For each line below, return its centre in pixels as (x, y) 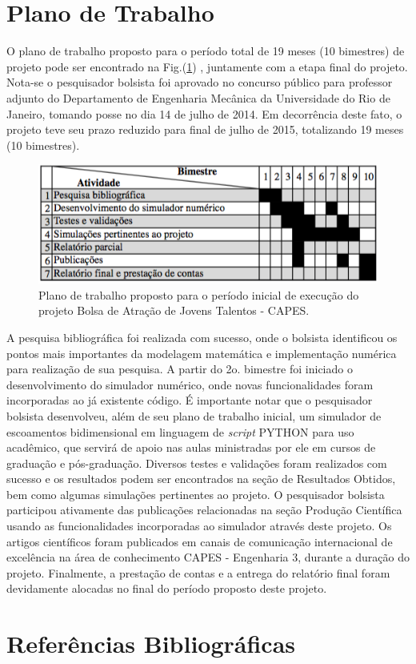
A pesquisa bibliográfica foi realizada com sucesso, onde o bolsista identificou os (202, 337)
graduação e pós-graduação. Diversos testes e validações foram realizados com (197, 463)
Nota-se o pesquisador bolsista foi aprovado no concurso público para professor (200, 82)
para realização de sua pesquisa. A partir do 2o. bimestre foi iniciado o (180, 369)
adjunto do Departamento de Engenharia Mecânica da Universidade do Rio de (198, 97)
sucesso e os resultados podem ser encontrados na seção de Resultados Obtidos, (201, 479)
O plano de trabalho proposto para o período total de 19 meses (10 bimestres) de (206, 51)
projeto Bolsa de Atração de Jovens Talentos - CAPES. (174, 310)
